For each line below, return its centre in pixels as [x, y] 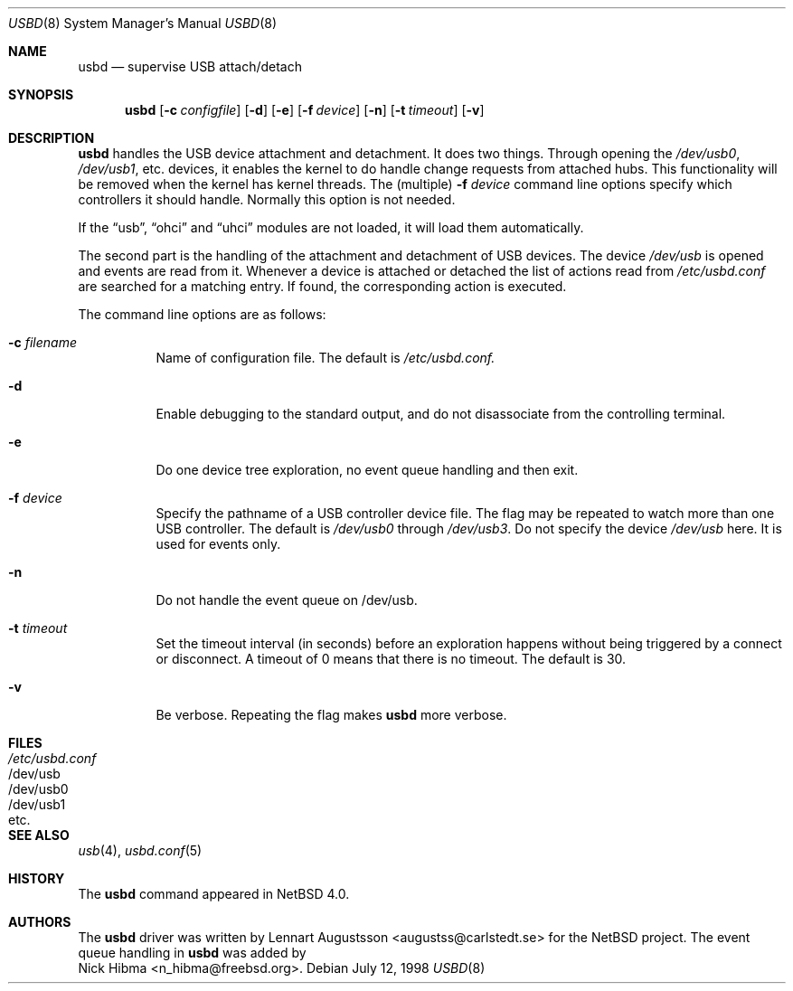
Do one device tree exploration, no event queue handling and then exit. [367, 470]
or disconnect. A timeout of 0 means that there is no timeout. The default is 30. [391, 659]
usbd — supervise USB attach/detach [190, 66]
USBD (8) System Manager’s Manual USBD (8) [143, 23]
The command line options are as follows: [202, 314]
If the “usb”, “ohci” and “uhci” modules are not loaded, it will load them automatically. [331, 227]
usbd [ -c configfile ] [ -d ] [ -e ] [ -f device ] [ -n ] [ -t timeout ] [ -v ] [305, 110]
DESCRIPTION [52, 138]
